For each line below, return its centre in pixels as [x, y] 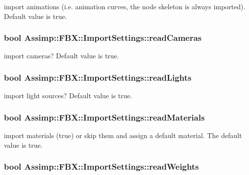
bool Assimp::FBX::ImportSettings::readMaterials [104, 117]
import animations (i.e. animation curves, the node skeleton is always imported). [125, 6]
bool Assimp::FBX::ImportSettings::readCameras [103, 38]
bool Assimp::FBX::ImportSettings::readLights [98, 77]
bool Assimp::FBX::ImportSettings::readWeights [102, 166]
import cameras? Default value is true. [62, 56]
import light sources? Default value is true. [68, 96]
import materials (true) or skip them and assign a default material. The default [123, 135]
